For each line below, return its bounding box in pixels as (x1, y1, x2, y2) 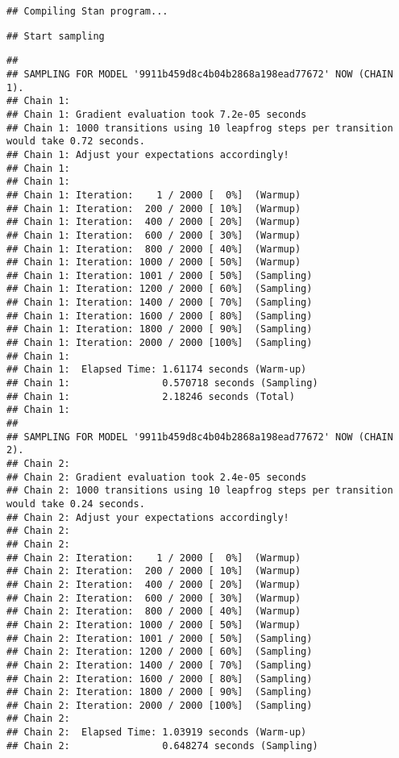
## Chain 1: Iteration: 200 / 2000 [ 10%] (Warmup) (6, 202, 301, 214)
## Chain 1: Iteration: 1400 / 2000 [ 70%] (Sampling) (6, 297, 313, 309)
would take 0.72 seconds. (6, 135, 145, 148)
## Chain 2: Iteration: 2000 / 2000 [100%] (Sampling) (6, 699, 313, 711)
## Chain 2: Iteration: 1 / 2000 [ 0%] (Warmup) (6, 552, 301, 564)
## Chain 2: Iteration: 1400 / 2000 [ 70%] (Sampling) (6, 659, 313, 671)
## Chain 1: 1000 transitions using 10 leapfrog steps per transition (6, 122, 393, 134)
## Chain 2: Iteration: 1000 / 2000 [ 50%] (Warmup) (6, 618, 301, 631)
